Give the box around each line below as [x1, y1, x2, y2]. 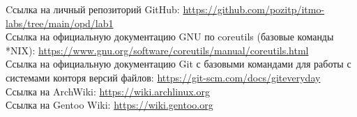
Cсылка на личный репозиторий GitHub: [6, 2, 180, 16]
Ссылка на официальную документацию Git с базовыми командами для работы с [6, 56, 351, 71]
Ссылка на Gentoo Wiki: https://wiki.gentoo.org [6, 97, 213, 112]
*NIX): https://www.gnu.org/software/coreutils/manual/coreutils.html [6, 42, 309, 57]
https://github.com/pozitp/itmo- [183, 2, 325, 16]
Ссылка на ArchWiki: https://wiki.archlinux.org [6, 84, 210, 98]
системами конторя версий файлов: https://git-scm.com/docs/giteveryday [6, 70, 321, 84]
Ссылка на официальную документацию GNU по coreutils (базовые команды [6, 29, 334, 44]
